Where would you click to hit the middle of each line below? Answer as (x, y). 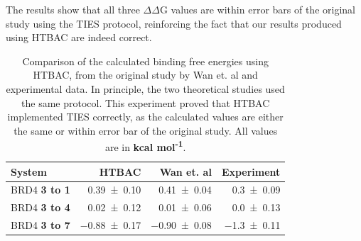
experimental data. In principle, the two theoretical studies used (145, 88)
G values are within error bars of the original (257, 9)
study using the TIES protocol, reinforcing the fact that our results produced (174, 23)
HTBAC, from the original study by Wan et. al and (145, 75)
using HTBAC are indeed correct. (79, 37)
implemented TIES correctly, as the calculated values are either (145, 117)
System (29, 171)
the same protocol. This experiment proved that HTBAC (146, 102)
